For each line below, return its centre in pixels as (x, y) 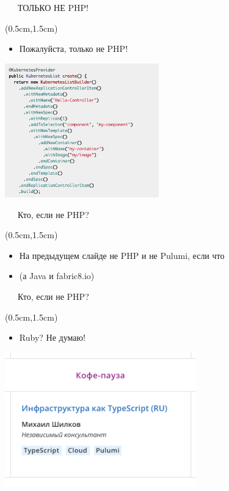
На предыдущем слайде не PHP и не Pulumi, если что (122, 255)
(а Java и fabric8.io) (57, 276)
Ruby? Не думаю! (52, 337)
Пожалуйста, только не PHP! (74, 49)
